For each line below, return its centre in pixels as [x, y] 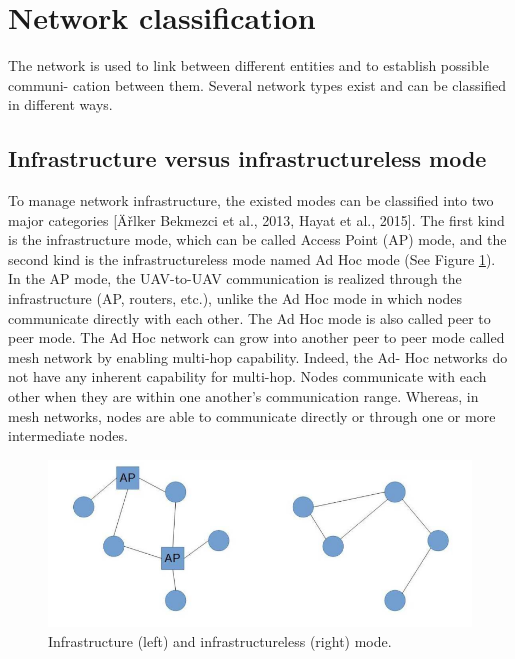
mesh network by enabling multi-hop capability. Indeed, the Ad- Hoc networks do [258, 356]
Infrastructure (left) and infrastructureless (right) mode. [220, 640]
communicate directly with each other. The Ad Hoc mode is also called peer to [249, 317]
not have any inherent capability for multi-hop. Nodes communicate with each [247, 376]
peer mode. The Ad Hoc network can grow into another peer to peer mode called [256, 337]
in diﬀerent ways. [60, 104]
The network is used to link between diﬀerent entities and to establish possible [248, 65]
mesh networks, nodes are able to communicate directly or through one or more [252, 415]
